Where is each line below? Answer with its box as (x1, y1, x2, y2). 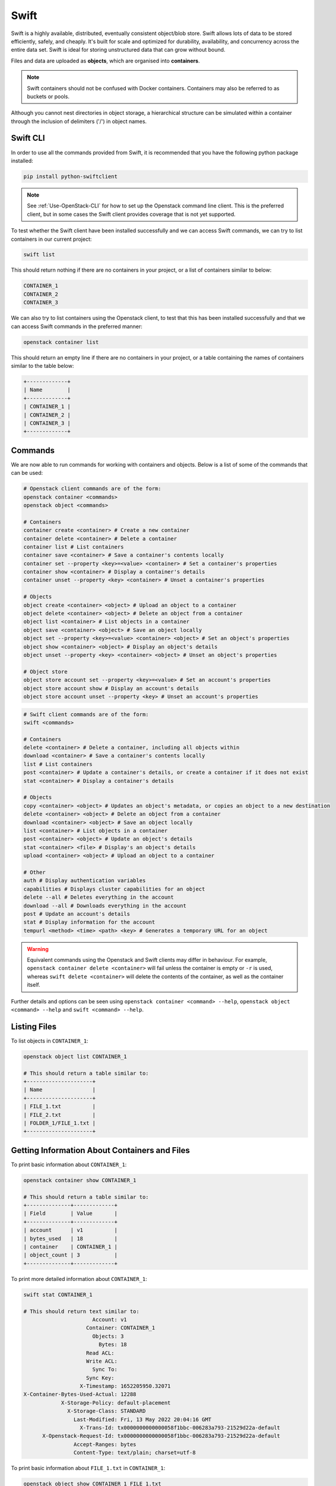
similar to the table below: (11, 362, 74, 369)
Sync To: (92, 1366, 118, 1373)
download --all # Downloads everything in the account (23, 902, 186, 909)
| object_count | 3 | (23, 1252, 118, 1258)
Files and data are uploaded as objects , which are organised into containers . (11, 57, 200, 64)
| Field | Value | (23, 1210, 118, 1217)
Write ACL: (86, 1358, 118, 1364)
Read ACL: (86, 1349, 115, 1356)
